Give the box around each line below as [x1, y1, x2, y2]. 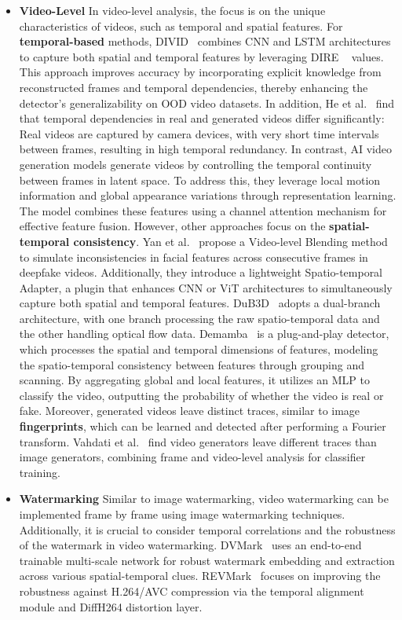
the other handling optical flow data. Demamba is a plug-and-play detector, [19, 325, 389, 342]
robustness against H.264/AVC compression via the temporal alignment [19, 582, 364, 599]
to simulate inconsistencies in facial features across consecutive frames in [19, 248, 368, 265]
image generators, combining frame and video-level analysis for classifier [19, 449, 366, 465]
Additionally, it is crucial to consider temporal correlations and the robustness [19, 521, 396, 537]
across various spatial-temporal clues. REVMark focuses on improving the [19, 567, 381, 584]
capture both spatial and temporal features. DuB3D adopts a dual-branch [19, 295, 381, 311]
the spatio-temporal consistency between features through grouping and [19, 356, 364, 372]
